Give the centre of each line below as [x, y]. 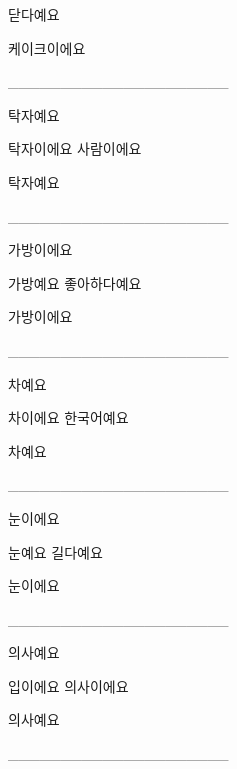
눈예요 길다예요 [55, 551]
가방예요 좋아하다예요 [75, 282]
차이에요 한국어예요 [68, 417]
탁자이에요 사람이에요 [75, 148]
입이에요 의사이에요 [68, 685]
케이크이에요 [47, 47]
